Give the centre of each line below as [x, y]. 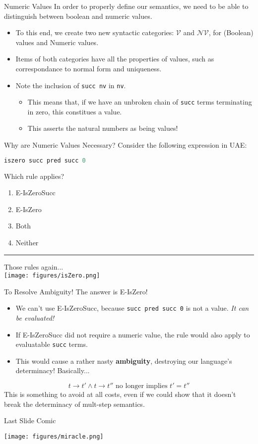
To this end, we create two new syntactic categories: [95, 32]
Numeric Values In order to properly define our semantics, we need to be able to [126, 6]
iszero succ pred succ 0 [45, 160]
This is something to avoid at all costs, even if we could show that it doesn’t [120, 394]
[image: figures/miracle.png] [54, 436]
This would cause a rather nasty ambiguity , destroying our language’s [124, 361]
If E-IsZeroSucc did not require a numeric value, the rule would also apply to [133, 334]
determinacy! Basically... [53, 370]
